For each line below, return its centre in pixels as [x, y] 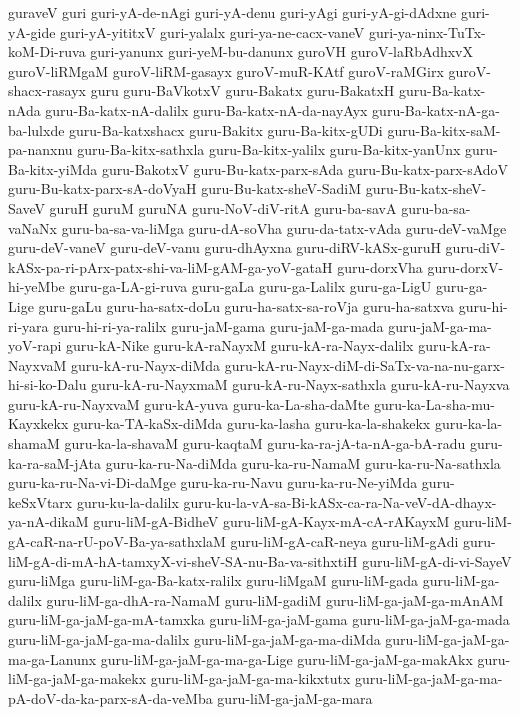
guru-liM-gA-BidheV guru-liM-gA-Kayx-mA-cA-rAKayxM [271, 521]
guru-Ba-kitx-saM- [444, 129]
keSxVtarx [40, 501]
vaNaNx [32, 227]
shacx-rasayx [47, 90]
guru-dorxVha [380, 266]
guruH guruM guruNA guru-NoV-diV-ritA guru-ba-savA [223, 207]
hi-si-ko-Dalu [47, 384]
